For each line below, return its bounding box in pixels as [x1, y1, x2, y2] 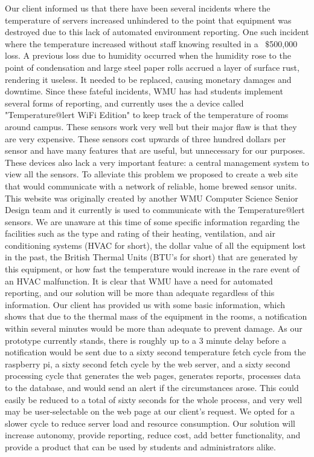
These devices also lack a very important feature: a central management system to [5, 156, 309, 168]
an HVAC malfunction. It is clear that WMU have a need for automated [5, 274, 273, 287]
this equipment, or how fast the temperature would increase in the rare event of [5, 263, 300, 275]
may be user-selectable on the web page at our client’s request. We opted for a [5, 405, 295, 418]
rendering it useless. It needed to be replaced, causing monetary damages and [5, 73, 292, 85]
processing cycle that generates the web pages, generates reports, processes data [5, 369, 301, 382]
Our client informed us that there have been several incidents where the [5, 2, 271, 14]
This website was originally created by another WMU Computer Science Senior [5, 191, 298, 204]
